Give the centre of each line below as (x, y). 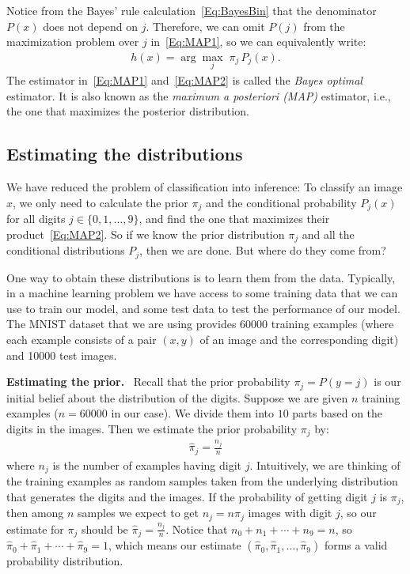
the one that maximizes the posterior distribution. (128, 111)
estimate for (35, 529)
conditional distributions (66, 250)
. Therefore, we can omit (205, 26)
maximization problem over (73, 42)
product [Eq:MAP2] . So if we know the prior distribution (146, 234)
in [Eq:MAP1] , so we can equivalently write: (258, 42)
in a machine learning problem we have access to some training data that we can (202, 293)
